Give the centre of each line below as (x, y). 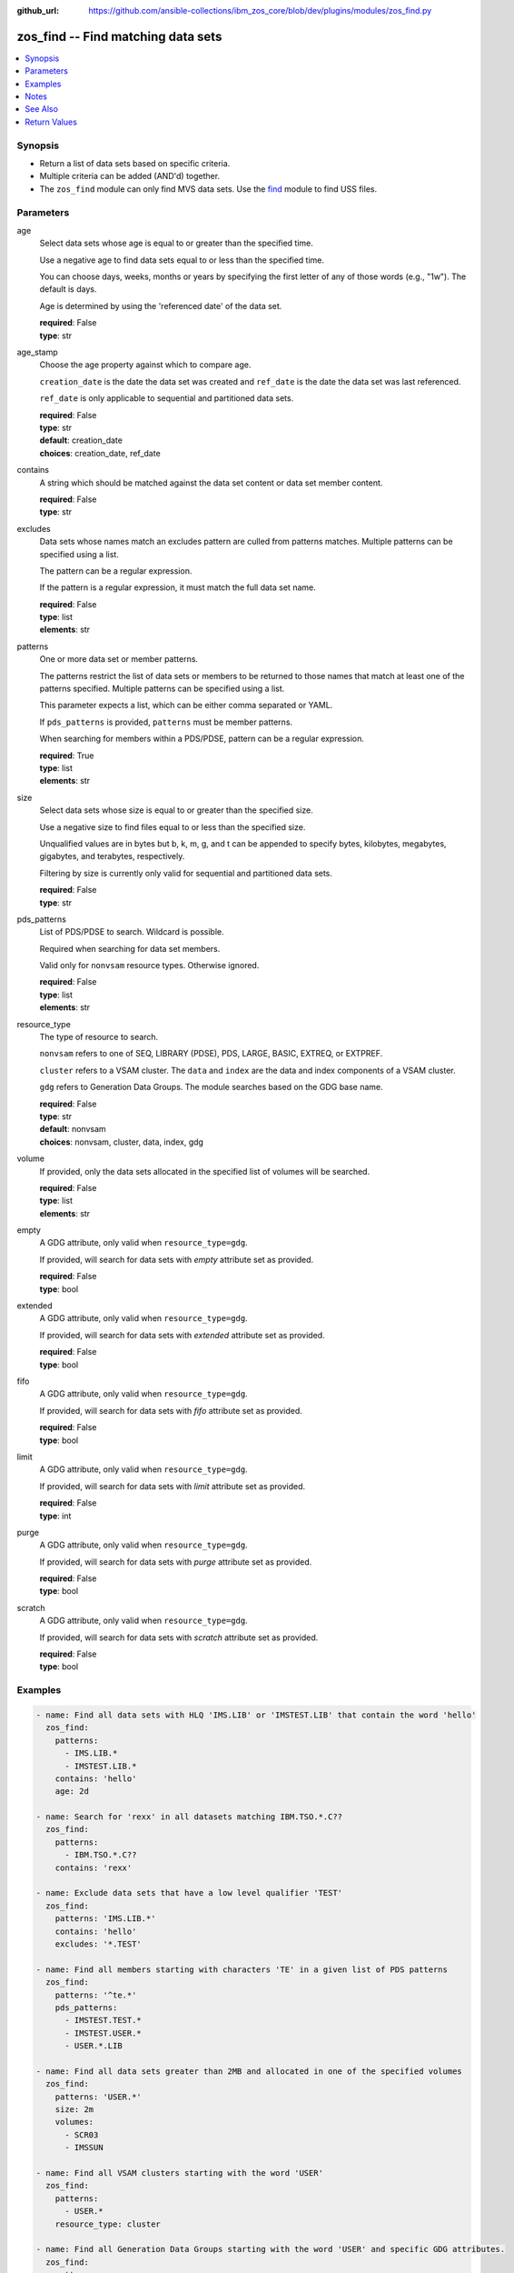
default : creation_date (81, 440)
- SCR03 (82, 2135)
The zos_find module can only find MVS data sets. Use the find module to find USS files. (208, 189)
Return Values (51, 122)
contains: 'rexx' (94, 1867)
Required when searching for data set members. (130, 948)
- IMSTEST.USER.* (104, 2033)
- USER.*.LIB (94, 2046)
